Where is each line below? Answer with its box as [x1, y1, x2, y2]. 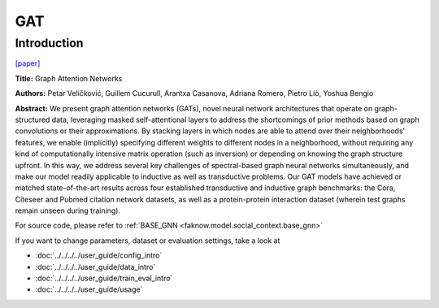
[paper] [15, 59, 41, 68]
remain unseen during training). [15, 206, 121, 215]
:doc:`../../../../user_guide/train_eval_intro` [35, 273, 173, 284]
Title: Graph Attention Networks [15, 73, 123, 83]
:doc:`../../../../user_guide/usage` [35, 284, 143, 294]
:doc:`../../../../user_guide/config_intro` [35, 250, 163, 260]
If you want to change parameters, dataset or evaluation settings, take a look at [15, 236, 280, 245]
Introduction [15, 36, 84, 50]
